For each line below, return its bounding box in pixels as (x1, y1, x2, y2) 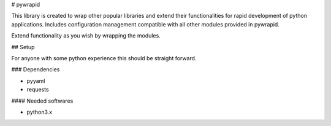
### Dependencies (11, 66, 60, 73)
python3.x (26, 108, 52, 116)
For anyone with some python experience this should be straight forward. (11, 54, 197, 61)
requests (26, 86, 49, 93)
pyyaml (26, 77, 45, 84)
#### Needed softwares (11, 97, 74, 104)
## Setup (11, 43, 35, 50)
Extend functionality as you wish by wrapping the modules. (11, 32, 161, 39)
